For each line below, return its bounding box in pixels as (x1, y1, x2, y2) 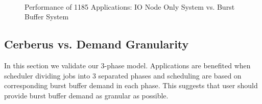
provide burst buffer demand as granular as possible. (4, 90, 169, 100)
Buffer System (25, 11, 69, 22)
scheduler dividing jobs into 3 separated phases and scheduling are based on (4, 70, 242, 81)
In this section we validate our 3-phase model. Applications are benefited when (4, 60, 251, 70)
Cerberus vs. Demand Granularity (4, 36, 189, 52)
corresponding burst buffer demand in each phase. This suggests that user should (4, 80, 258, 91)
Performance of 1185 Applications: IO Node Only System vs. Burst (25, 1, 235, 12)
